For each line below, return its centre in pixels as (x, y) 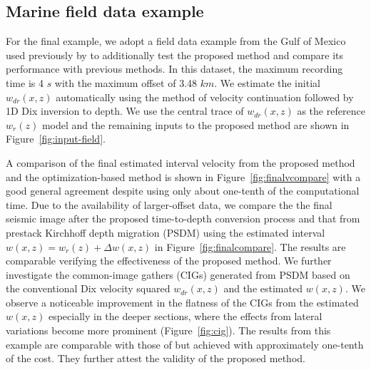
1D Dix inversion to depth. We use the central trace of (125, 111)
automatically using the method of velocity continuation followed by (205, 97)
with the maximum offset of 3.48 (126, 82)
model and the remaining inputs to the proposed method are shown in (195, 124)
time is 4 (25, 82)
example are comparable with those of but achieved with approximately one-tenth (185, 344)
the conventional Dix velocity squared (88, 288)
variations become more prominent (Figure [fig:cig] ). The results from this (168, 330)
